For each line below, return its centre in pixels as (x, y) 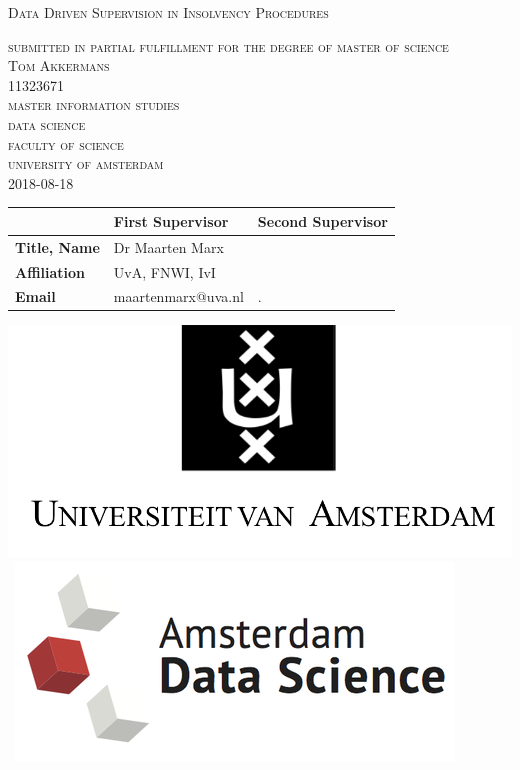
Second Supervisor (322, 220)
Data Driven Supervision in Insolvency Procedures (168, 12)
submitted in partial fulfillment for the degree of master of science (228, 45)
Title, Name (57, 246)
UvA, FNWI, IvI (164, 271)
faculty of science (66, 143)
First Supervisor (171, 220)
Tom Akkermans (59, 65)
